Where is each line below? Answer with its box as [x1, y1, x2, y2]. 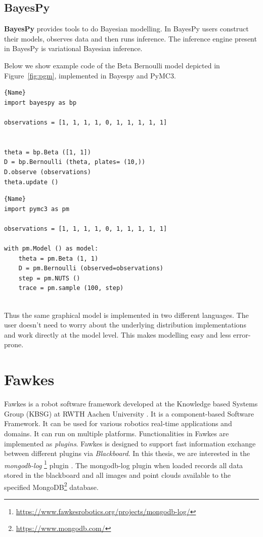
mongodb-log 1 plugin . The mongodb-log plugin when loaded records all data [4, 458, 243, 470]
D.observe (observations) [4, 168, 91, 176]
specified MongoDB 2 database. [4, 480, 99, 492]
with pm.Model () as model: [4, 245, 99, 253]
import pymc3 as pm [4, 205, 69, 213]
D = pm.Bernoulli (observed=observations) [18, 265, 163, 272]
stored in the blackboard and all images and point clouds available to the [4, 469, 231, 480]
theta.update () [4, 178, 59, 186]
